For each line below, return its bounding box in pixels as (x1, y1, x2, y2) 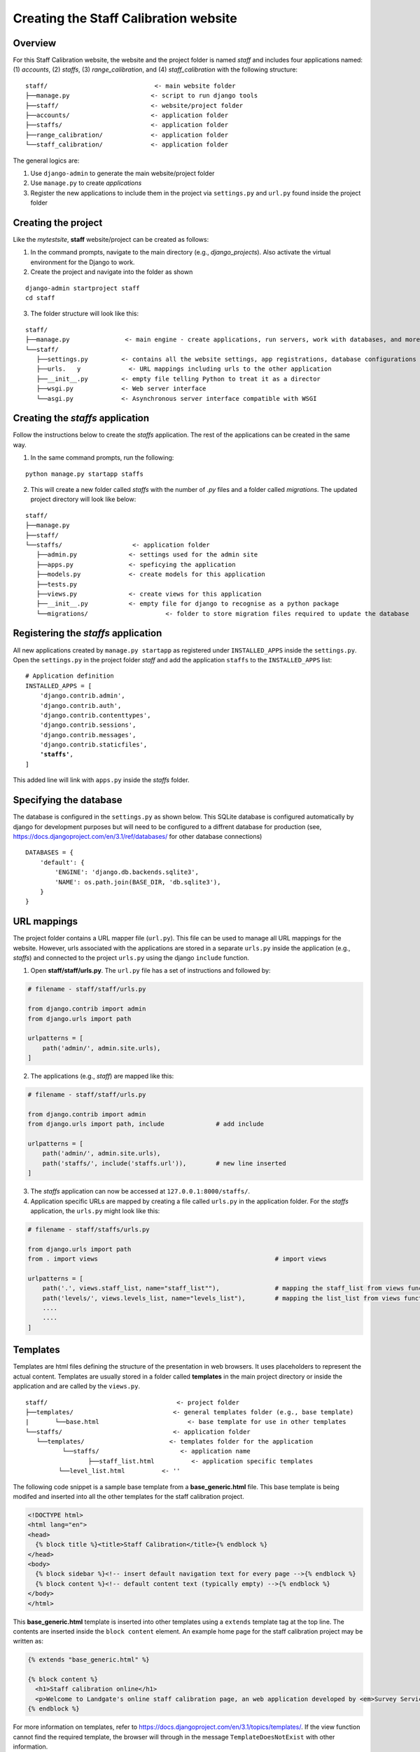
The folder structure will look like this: (30, 309, 139, 318)
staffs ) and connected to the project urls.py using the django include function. (13, 953, 250, 961)
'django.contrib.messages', (39, 731, 136, 739)
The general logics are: (13, 156, 80, 165)
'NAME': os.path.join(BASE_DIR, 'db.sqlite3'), (55, 878, 221, 886)
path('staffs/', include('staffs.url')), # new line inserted (42, 1159, 286, 1167)
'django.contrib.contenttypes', (39, 711, 151, 719)
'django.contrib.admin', (39, 692, 125, 700)
